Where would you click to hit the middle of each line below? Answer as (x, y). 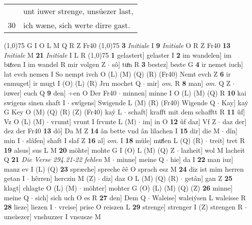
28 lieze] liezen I (28, 207)
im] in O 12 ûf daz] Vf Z (179, 121)
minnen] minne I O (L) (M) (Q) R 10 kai (185, 92)
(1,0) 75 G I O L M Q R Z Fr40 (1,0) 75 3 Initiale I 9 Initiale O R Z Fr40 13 (117, 45)
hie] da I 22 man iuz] (202, 159)
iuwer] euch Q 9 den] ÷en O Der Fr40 (60, 92)
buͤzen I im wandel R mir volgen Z (55, 64)
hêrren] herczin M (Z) (64, 178)
